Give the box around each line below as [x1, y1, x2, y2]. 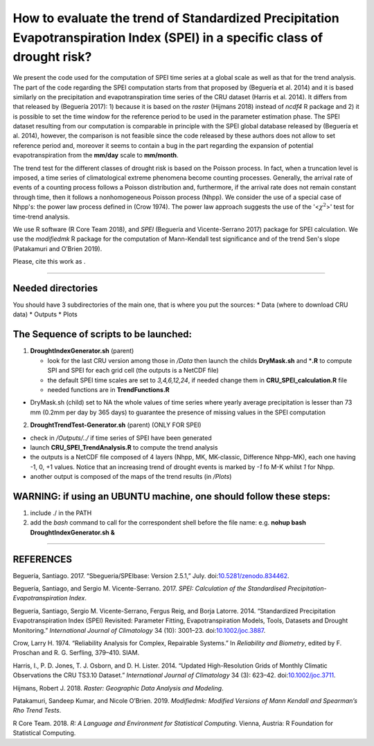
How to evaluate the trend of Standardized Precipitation [12, 10, 339, 26]
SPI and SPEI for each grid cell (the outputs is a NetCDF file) [47, 366, 220, 375]
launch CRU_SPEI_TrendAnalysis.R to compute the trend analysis [30, 443, 218, 451]
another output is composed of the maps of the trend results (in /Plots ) [30, 473, 232, 481]
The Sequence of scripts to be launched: [12, 328, 193, 340]
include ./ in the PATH [30, 509, 92, 517]
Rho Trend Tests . [12, 706, 62, 715]
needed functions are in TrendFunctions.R [47, 385, 170, 393]
